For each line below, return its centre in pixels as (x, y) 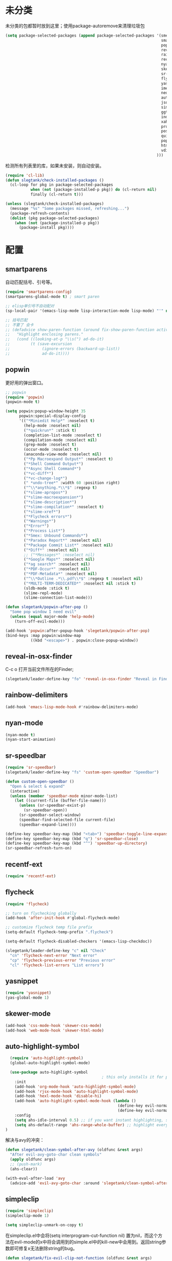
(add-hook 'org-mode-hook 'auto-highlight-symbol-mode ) (76, 1087)
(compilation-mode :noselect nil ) (60, 440)
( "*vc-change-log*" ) (46, 478)
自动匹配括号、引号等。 (30, 282)
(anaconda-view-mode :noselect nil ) (63, 454)
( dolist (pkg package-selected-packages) (55, 218)
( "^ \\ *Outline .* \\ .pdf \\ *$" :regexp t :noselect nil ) (83, 579)
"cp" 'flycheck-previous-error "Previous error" (63, 960)
